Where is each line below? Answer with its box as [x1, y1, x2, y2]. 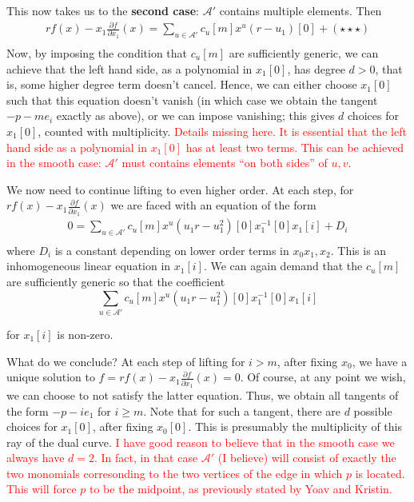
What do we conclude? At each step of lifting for [6, 353, 245, 369]
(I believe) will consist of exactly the [217, 449, 396, 466]
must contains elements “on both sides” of [121, 154, 328, 171]
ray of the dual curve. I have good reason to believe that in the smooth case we [6, 433, 395, 450]
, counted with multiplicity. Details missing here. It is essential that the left [38, 122, 407, 139]
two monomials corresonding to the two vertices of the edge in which [6, 464, 343, 481]
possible [353, 402, 392, 419]
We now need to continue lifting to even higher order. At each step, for [6, 181, 354, 197]
